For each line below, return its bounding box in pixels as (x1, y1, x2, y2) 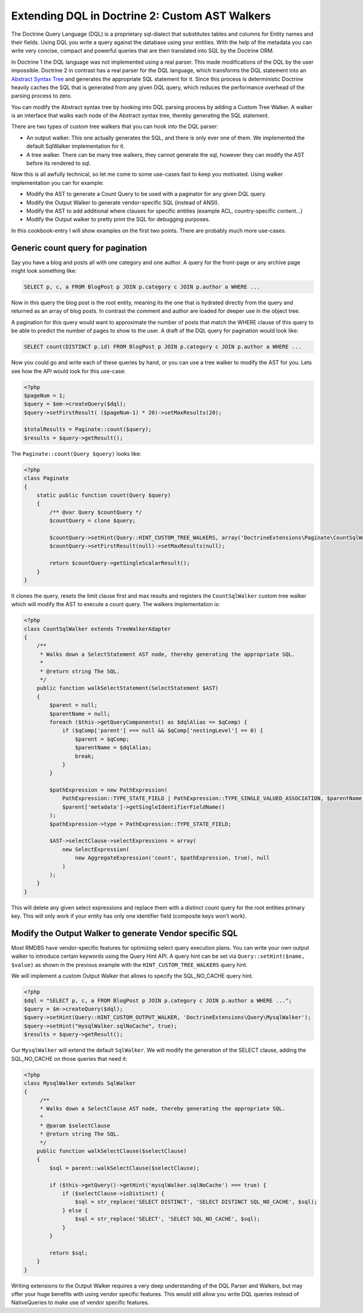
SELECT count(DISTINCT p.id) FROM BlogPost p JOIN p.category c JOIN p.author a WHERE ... (24, 343, 302, 350)
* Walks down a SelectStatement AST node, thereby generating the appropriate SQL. (39, 650, 296, 658)
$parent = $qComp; (74, 735, 129, 743)
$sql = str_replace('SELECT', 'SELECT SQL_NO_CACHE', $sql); (74, 1215, 260, 1223)
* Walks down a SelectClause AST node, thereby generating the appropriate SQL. (39, 1105, 286, 1112)
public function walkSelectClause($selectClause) (36, 1148, 187, 1155)
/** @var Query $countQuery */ (49, 509, 142, 515)
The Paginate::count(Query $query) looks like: (11, 450, 142, 457)
